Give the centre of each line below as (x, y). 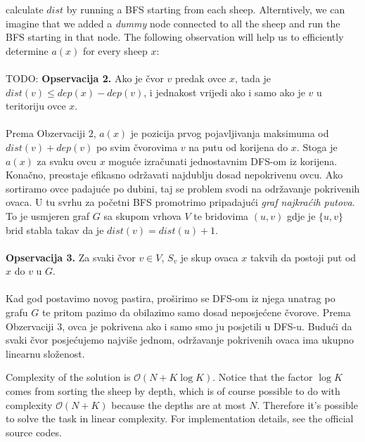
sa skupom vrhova (142, 215)
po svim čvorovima (137, 147)
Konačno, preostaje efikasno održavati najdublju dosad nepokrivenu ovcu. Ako (174, 175)
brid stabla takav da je (55, 229)
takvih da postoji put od (303, 257)
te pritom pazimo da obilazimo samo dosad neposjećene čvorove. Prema (196, 312)
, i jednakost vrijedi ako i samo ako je (224, 92)
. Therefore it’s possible (307, 404)
